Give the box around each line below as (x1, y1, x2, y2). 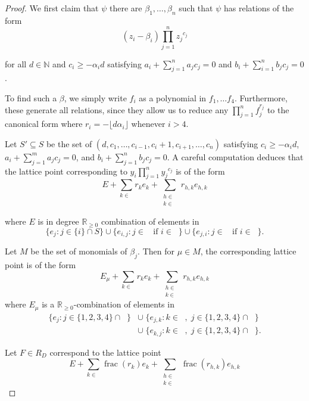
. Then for (138, 245, 174, 257)
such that (179, 2, 213, 14)
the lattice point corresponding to (5, 164, 127, 177)
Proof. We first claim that (5, 2, 99, 14)
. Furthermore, (234, 91, 288, 104)
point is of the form (5, 259, 76, 271)
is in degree (38, 215, 79, 228)
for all (5, 57, 27, 70)
